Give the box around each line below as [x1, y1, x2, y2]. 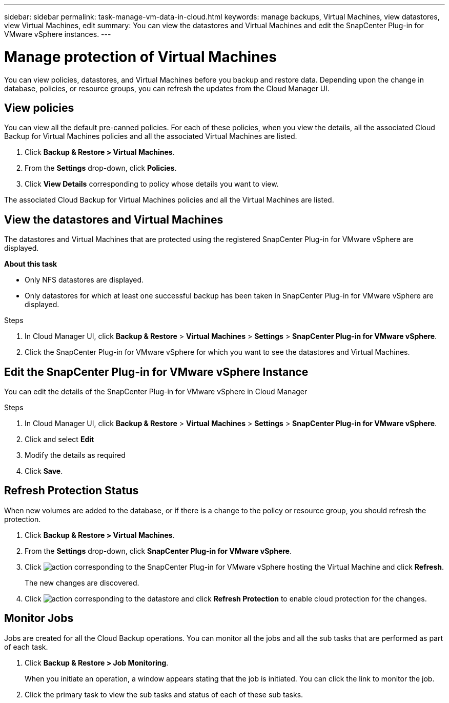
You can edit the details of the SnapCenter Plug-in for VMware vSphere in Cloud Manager [4, 387, 308, 396]
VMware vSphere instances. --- [4, 30, 111, 38]
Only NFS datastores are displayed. [25, 275, 144, 285]
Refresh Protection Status [4, 484, 139, 497]
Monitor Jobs [4, 612, 74, 625]
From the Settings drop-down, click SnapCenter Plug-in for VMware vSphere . [25, 546, 292, 555]
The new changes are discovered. [25, 578, 139, 587]
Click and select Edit [25, 435, 94, 444]
